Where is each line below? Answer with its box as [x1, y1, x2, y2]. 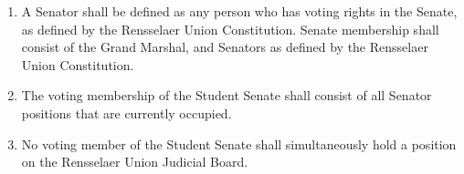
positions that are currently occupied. [21, 103, 232, 122]
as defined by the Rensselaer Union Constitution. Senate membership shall [21, 19, 439, 38]
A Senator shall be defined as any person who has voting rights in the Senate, [21, 2, 458, 20]
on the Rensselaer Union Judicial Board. [21, 152, 248, 171]
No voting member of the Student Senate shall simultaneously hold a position [21, 134, 457, 153]
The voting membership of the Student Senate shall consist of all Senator [21, 86, 432, 105]
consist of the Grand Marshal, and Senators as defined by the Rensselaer [21, 37, 428, 56]
